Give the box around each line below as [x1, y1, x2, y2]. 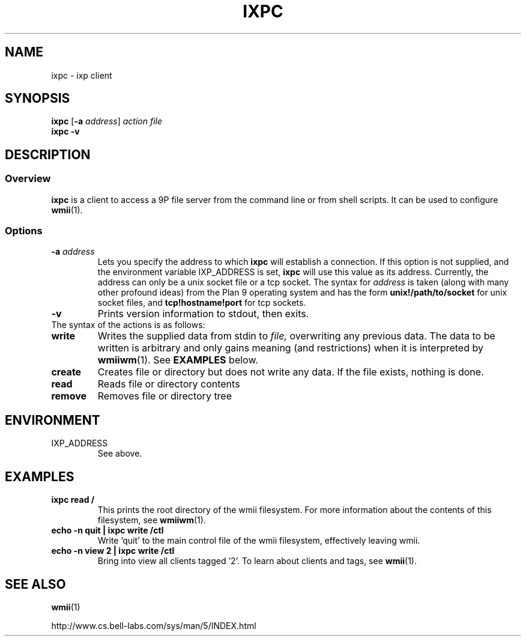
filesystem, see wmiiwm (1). [97, 515, 206, 526]
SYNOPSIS [5, 91, 70, 106]
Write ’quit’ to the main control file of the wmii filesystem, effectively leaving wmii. [97, 535, 420, 546]
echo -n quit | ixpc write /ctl [51, 525, 164, 536]
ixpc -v [51, 126, 80, 137]
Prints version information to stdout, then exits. [97, 308, 309, 320]
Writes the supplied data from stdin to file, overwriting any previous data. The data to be [97, 330, 495, 342]
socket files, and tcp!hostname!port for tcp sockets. [97, 297, 306, 308]
